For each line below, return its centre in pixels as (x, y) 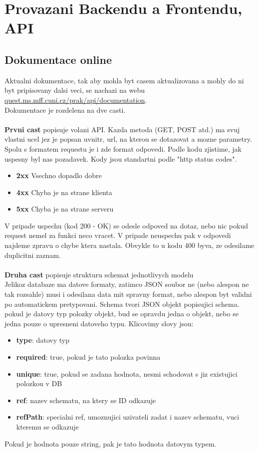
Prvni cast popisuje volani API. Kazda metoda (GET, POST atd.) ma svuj (122, 129)
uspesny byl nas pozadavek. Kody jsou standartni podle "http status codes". (121, 158)
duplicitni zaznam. (33, 255)
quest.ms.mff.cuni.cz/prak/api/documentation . (76, 100)
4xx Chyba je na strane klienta (64, 192)
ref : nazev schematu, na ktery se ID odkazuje (86, 400)
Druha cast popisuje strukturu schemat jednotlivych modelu (99, 274)
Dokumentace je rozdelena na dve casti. (65, 110)
